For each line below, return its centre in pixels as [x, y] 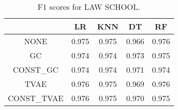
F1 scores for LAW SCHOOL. [89, 7]
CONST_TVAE [36, 98]
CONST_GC [36, 69]
